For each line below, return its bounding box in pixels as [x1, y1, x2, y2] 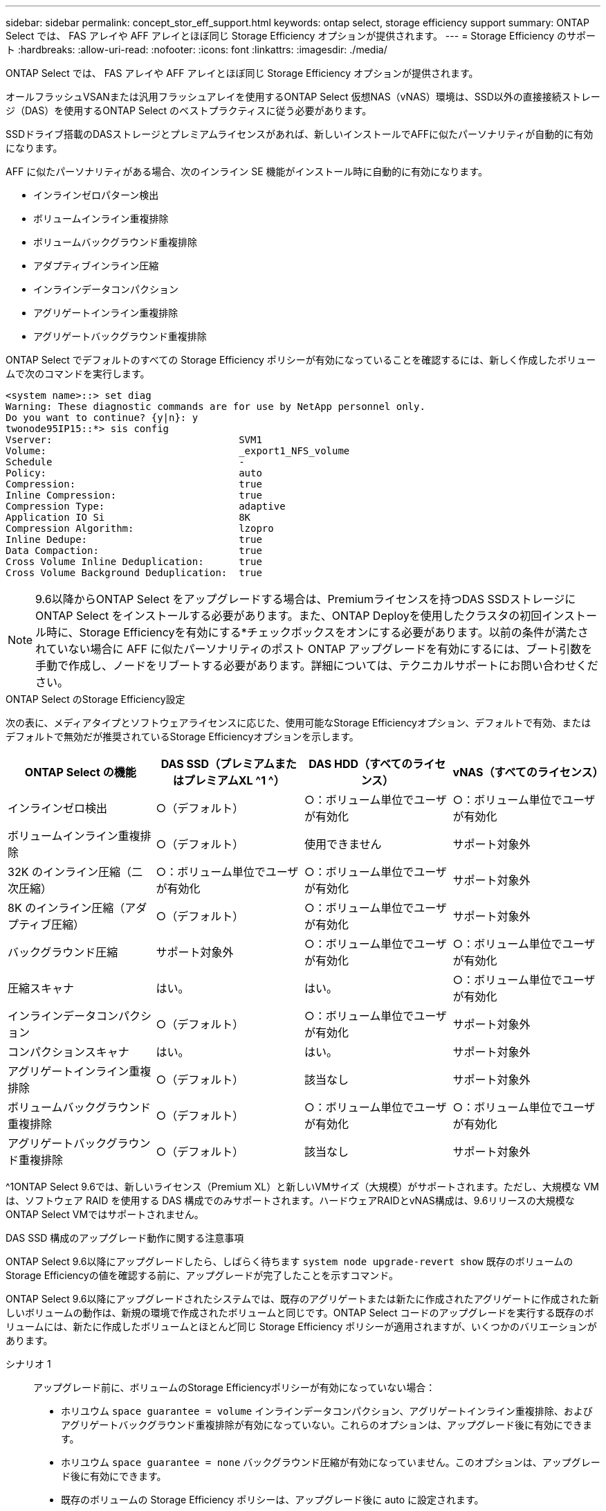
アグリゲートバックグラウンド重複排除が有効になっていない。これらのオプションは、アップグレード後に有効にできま [61, 1419, 593, 1431]
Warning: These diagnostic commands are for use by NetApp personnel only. [6, 401, 425, 412]
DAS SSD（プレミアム [160, 757, 275, 771]
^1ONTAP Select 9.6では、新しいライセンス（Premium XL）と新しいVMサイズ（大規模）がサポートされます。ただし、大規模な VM [6, 1181, 600, 1192]
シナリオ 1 [6, 1358, 51, 1370]
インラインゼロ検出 [8, 801, 108, 815]
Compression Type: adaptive [6, 501, 286, 512]
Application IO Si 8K [6, 512, 251, 523]
